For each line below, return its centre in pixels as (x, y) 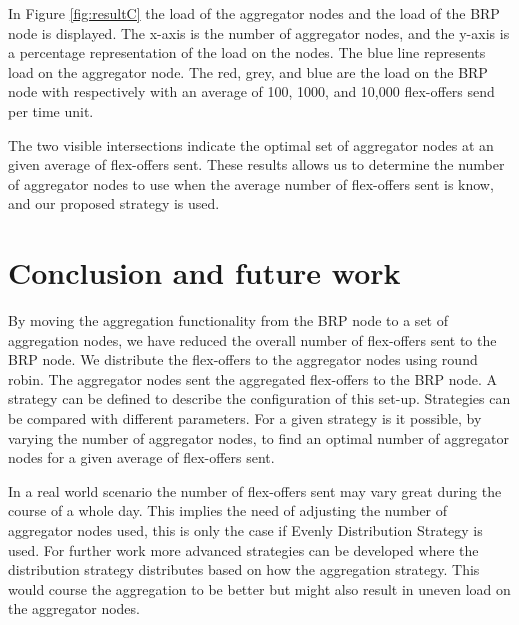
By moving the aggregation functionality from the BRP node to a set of (228, 320)
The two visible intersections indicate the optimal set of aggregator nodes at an (251, 144)
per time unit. (51, 110)
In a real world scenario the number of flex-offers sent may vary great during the (255, 490)
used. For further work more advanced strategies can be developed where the (243, 549)
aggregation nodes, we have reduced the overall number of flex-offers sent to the (252, 339)
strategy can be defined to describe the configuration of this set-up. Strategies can (259, 398)
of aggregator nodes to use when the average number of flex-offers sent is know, (251, 183)
